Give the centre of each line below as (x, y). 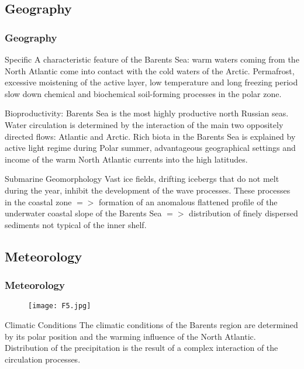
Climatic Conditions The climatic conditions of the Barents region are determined (151, 324)
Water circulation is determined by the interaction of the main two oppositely (144, 124)
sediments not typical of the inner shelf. (76, 224)
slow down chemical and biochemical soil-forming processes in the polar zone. (143, 93)
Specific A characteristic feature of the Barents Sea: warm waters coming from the (152, 59)
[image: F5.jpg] (60, 306)
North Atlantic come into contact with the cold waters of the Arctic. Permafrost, (150, 70)
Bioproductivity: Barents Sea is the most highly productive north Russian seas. (147, 113)
